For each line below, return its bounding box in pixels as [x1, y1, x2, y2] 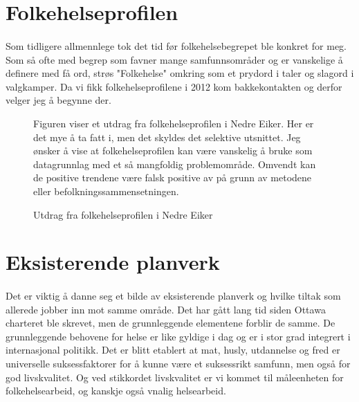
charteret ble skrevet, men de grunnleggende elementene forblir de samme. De [6, 316, 335, 330]
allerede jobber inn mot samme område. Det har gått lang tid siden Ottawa [6, 302, 326, 316]
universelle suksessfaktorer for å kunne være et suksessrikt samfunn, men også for [6, 356, 351, 371]
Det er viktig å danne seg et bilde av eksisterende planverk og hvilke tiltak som [6, 289, 341, 303]
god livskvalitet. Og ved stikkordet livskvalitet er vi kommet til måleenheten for [6, 369, 344, 384]
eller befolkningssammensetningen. [33, 183, 179, 198]
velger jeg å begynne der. [6, 93, 111, 107]
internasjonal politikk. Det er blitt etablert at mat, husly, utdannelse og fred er [6, 342, 340, 357]
